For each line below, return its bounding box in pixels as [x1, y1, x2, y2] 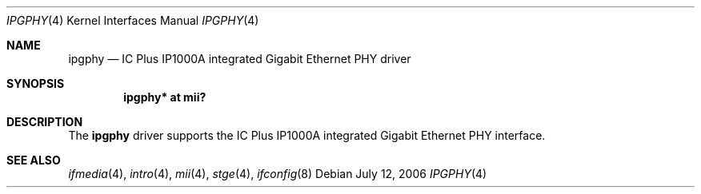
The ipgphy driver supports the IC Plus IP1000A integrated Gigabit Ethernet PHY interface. [68, 129, 546, 142]
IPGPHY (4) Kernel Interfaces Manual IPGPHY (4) [6, 14, 259, 27]
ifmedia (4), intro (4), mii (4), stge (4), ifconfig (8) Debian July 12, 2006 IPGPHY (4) [68, 167, 487, 180]
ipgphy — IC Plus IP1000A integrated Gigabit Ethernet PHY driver [68, 52, 411, 65]
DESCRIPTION [6, 115, 83, 129]
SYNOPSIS [6, 77, 65, 90]
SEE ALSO [6, 153, 61, 167]
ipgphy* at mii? [123, 90, 206, 104]
